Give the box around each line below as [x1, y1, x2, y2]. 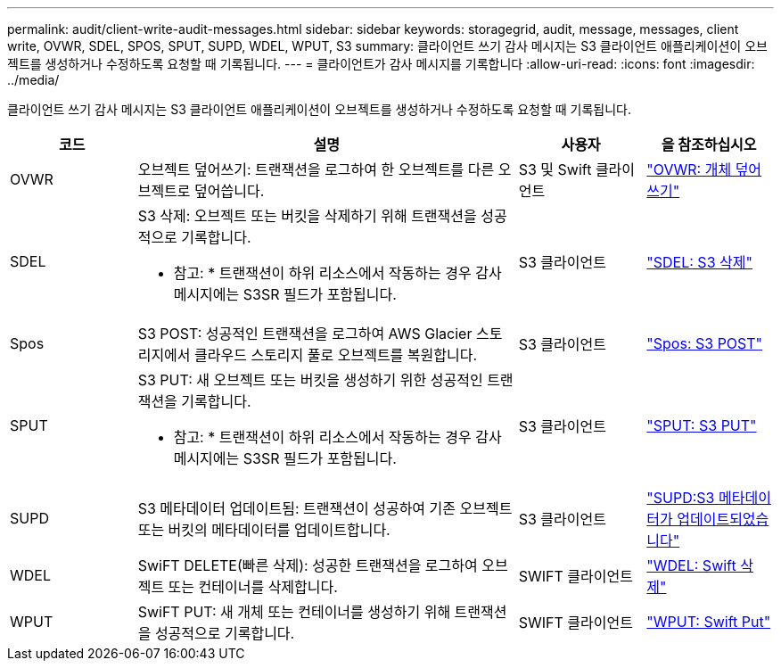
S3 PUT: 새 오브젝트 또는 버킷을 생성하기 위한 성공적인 [137, 371, 483, 389]
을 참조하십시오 [661, 136, 757, 153]
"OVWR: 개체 [646, 161, 732, 178]
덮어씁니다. [194, 182, 265, 200]
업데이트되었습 [677, 510, 769, 528]
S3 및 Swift [518, 161, 592, 178]
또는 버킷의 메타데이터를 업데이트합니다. [137, 521, 390, 539]
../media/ [7, 72, 60, 87]
